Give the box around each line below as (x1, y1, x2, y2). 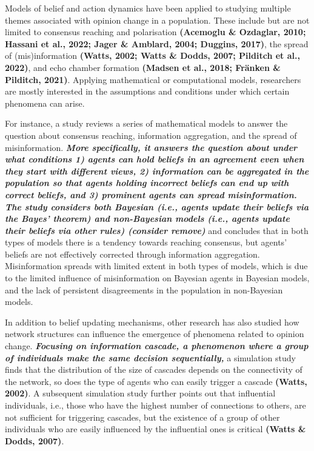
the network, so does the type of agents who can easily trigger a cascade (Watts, (5, 375, 307, 387)
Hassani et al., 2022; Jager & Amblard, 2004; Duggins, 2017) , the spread (5, 37, 309, 50)
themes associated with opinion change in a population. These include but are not (5, 13, 310, 26)
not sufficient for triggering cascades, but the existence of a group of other (5, 410, 280, 423)
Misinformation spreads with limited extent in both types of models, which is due (5, 259, 308, 272)
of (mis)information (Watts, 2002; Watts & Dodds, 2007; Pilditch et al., (5, 49, 300, 62)
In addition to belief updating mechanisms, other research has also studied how (5, 315, 299, 328)
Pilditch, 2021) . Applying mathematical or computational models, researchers (5, 73, 301, 85)
